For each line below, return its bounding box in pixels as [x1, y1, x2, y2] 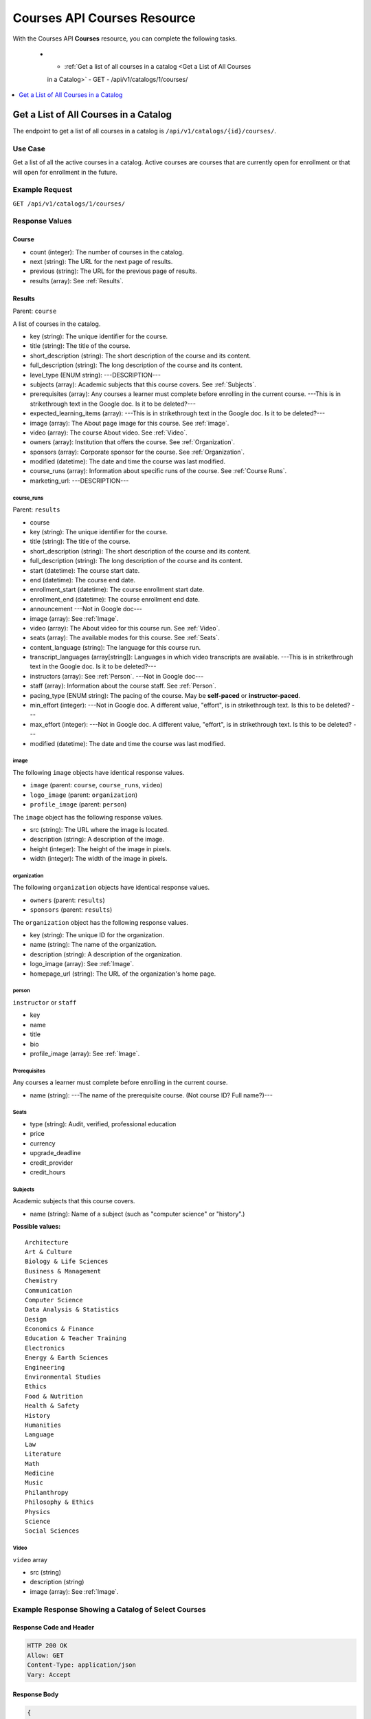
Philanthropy [25, 1489, 69, 1496]
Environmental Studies [25, 1373, 102, 1381]
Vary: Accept [27, 1671, 71, 1678]
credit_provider [30, 1159, 74, 1167]
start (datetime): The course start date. [30, 566, 140, 574]
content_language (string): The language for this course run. [30, 643, 201, 651]
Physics [25, 1508, 51, 1515]
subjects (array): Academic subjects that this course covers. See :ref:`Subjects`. [30, 380, 257, 388]
